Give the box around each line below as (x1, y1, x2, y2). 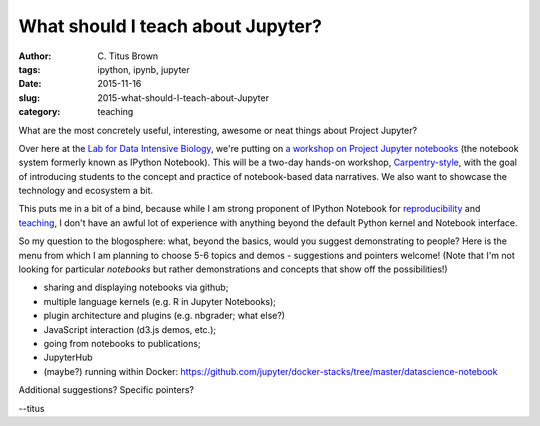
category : (18, 106, 61, 118)
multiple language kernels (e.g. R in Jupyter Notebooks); (43, 295, 277, 307)
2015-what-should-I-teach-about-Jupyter (97, 91, 270, 104)
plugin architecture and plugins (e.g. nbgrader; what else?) (43, 310, 285, 322)
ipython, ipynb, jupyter (97, 63, 190, 75)
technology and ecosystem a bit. (18, 185, 154, 197)
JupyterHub (43, 351, 93, 364)
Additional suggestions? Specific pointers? (18, 384, 195, 396)
